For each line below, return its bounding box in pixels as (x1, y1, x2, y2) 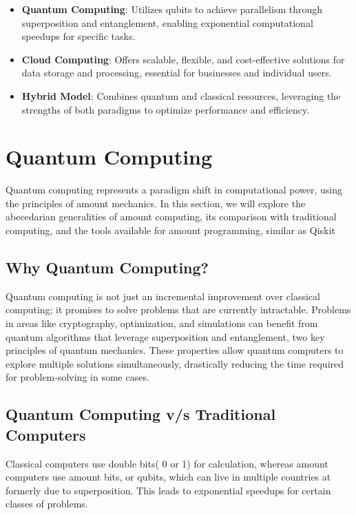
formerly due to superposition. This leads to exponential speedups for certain (6, 483, 331, 497)
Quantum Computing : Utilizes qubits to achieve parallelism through (21, 2, 323, 16)
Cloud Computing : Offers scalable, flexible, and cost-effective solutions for (21, 52, 345, 66)
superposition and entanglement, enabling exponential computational (21, 15, 313, 30)
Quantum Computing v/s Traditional (6, 403, 276, 425)
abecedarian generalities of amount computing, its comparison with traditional (6, 209, 337, 224)
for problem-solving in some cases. (6, 370, 149, 384)
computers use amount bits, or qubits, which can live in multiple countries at (6, 470, 331, 484)
